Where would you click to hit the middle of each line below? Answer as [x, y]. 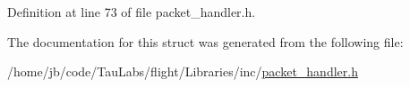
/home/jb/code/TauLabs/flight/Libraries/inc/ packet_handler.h [183, 71]
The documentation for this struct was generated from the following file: [205, 41]
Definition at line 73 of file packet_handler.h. [132, 12]
